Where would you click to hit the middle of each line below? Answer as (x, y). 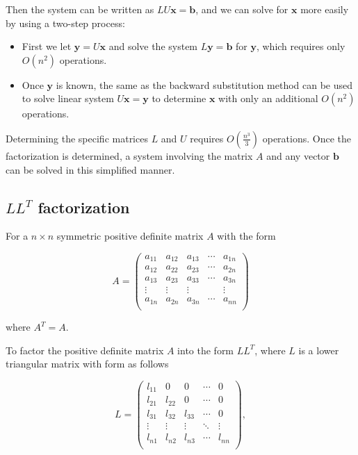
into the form (206, 350)
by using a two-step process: (65, 23)
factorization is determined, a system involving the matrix (129, 155)
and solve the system (153, 46)
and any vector (298, 155)
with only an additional (268, 98)
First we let (47, 46)
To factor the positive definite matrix (85, 350)
